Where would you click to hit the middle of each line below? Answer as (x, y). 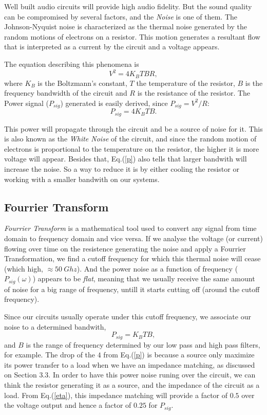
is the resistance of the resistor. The (194, 93)
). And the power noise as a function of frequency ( (157, 268)
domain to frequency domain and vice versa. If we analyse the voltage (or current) (133, 238)
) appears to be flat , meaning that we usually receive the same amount (144, 278)
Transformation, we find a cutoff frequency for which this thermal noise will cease (132, 258)
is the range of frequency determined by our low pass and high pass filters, (143, 344)
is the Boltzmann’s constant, (82, 83)
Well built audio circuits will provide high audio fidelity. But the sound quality (128, 6)
